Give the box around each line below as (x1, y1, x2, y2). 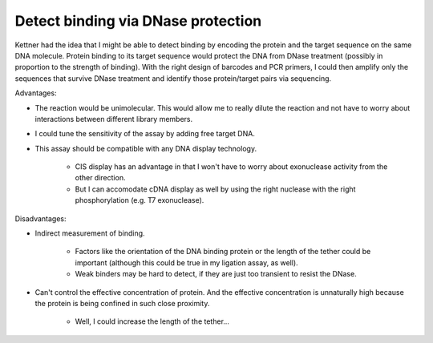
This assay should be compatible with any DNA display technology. (34, 143, 257, 153)
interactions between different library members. (34, 114, 193, 123)
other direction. (75, 173, 126, 183)
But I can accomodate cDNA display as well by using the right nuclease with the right (75, 184, 356, 194)
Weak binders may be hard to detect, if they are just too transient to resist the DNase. (75, 269, 357, 279)
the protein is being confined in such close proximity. (34, 298, 210, 308)
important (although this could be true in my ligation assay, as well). (75, 257, 298, 268)
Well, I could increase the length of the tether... (75, 317, 230, 326)
